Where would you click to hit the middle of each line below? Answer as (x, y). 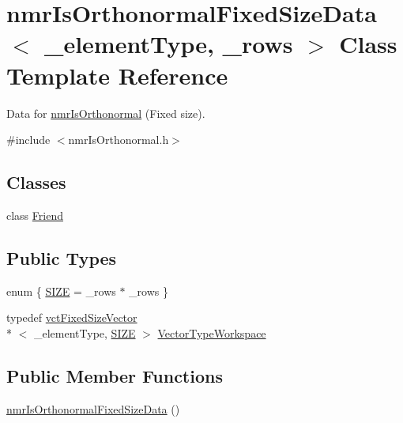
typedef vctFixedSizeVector (72, 317)
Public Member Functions (115, 375)
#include (28, 140)
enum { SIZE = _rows (61, 291)
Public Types (62, 257)
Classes (36, 182)
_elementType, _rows (169, 44)
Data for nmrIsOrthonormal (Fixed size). (106, 113)
